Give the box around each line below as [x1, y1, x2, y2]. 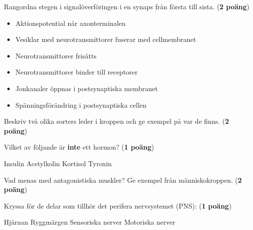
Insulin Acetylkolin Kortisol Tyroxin [4, 158, 112, 168]
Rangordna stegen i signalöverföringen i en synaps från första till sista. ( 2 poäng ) [4, 1, 250, 11]
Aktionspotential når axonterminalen [15, 18, 126, 28]
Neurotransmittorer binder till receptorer [15, 67, 138, 77]
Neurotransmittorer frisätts [15, 50, 97, 60]
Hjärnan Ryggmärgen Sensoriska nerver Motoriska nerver [4, 217, 175, 227]
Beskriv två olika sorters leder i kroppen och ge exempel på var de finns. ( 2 [4, 116, 229, 126]
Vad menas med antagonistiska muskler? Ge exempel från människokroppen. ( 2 [4, 174, 242, 185]
